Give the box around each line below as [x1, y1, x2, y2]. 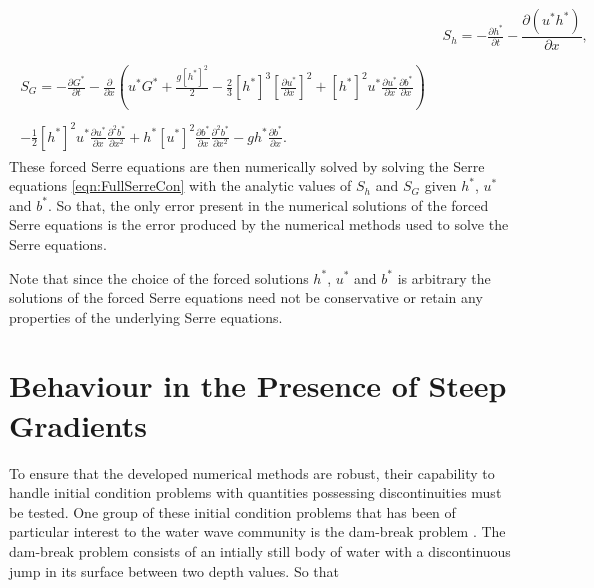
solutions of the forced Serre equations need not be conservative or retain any [9, 287, 483, 308]
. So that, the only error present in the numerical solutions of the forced [47, 194, 489, 215]
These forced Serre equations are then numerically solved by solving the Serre [9, 155, 485, 176]
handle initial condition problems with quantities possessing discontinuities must [9, 482, 502, 503]
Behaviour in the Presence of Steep [9, 365, 507, 406]
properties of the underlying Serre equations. [9, 306, 283, 327]
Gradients [9, 404, 148, 445]
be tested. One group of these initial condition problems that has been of [9, 501, 456, 522]
